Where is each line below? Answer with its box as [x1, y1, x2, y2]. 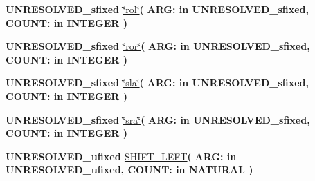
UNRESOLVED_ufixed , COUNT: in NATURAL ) [6, 162, 253, 177]
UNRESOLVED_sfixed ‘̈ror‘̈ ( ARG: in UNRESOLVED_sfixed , [6, 39, 310, 53]
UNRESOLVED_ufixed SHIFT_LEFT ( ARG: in [6, 149, 237, 163]
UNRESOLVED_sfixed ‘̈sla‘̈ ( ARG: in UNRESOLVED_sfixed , [6, 75, 309, 90]
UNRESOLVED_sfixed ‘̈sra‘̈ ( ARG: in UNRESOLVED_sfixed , [6, 112, 310, 126]
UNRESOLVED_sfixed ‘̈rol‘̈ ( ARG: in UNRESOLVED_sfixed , [6, 2, 309, 16]
